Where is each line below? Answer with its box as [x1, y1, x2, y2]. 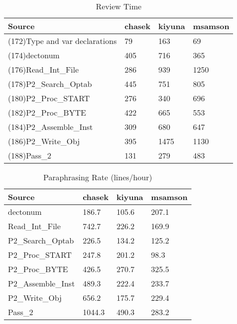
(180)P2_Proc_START [8, 92, 90, 104]
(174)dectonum [8, 49, 60, 61]
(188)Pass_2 [8, 150, 51, 161]
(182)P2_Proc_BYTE [8, 107, 86, 118]
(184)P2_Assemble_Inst [8, 121, 93, 132]
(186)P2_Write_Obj [8, 135, 80, 147]
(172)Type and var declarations [8, 35, 117, 46]
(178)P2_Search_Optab [8, 78, 92, 89]
